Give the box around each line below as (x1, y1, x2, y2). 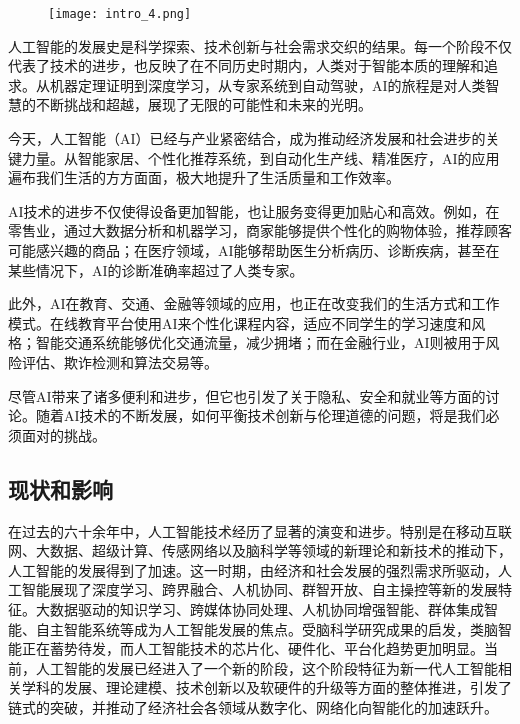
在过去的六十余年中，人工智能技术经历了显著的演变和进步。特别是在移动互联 (8, 520, 512, 541)
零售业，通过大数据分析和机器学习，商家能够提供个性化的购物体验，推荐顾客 (8, 220, 512, 241)
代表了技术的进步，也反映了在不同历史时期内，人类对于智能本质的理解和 (8, 55, 484, 76)
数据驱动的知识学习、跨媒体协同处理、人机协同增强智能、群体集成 (49, 598, 484, 619)
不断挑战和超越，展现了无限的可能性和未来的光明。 (35, 94, 372, 115)
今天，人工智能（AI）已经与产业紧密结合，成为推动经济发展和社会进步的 (8, 128, 486, 149)
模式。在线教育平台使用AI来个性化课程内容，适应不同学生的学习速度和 (8, 312, 472, 333)
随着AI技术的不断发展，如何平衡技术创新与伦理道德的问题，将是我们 (35, 405, 486, 426)
